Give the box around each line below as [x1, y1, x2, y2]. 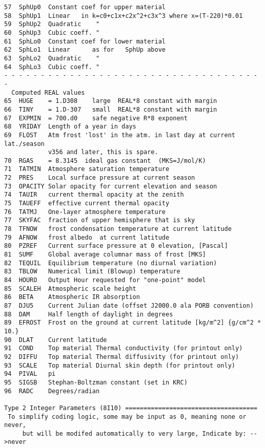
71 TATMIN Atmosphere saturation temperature [4, 165, 170, 173]
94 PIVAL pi [4, 370, 56, 378]
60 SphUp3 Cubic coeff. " [4, 29, 100, 36]
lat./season [4, 140, 45, 147]
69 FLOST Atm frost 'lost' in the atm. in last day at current [4, 131, 236, 139]
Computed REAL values [11, 89, 85, 96]
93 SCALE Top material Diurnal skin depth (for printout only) [4, 361, 236, 369]
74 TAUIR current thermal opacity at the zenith [4, 191, 184, 199]
